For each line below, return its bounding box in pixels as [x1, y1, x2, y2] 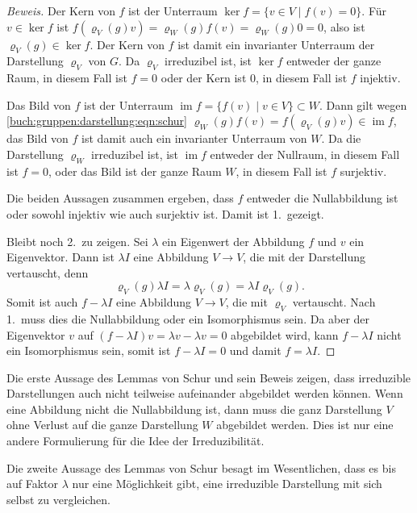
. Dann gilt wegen [319, 96, 407, 113]
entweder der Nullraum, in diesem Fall [210, 145, 400, 162]
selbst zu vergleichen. [6, 490, 111, 507]
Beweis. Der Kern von [6, 2, 115, 19]
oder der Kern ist [161, 69, 247, 86]
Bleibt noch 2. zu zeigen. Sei [6, 232, 148, 249]
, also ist [323, 18, 365, 35]
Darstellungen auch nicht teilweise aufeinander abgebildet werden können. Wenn [6, 385, 403, 402]
